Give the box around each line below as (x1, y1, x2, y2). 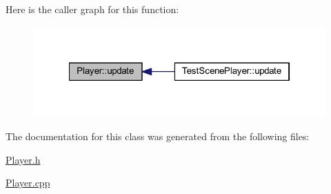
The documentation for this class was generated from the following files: (6, 129, 310, 144)
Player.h (6, 152, 41, 166)
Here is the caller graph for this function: (6, 2, 179, 16)
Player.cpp (6, 175, 50, 190)
